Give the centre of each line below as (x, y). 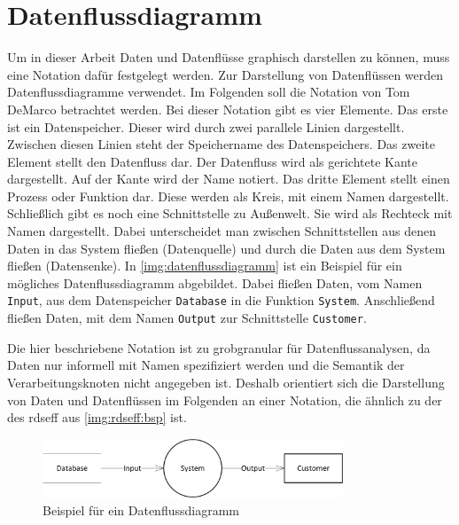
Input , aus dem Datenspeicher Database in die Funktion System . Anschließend (221, 300)
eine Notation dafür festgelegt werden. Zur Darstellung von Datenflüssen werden (226, 74)
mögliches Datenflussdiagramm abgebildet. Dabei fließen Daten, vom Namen (215, 282)
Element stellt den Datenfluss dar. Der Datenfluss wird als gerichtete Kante (212, 161)
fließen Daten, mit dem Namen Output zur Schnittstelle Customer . (187, 318)
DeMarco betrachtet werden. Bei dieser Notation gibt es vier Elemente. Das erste (228, 109)
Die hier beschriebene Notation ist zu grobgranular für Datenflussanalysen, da (219, 347)
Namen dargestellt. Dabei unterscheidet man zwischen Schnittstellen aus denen (222, 231)
